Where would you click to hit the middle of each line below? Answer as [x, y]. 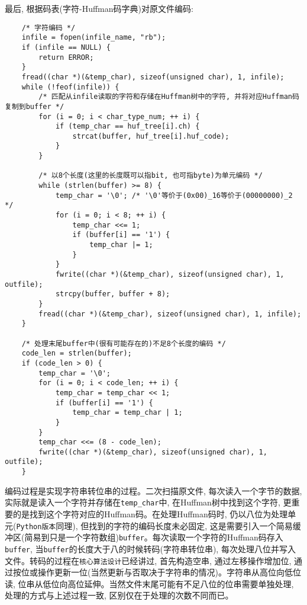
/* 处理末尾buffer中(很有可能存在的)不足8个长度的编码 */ [124, 343]
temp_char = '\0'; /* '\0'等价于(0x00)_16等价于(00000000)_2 [174, 195]
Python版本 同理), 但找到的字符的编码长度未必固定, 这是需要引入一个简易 [154, 525]
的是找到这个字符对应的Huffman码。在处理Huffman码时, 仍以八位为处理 [150, 514]
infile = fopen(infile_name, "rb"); [94, 38]
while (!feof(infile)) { [70, 87]
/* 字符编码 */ [49, 28]
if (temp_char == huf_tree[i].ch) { [127, 127]
